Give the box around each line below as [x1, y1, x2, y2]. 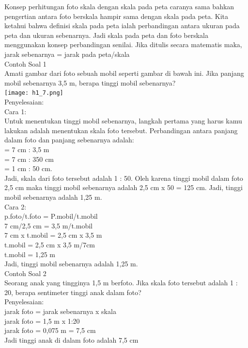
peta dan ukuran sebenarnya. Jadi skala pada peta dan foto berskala [4, 30, 208, 40]
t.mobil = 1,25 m [4, 249, 55, 259]
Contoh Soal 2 [4, 268, 46, 278]
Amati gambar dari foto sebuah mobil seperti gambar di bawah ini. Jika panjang [4, 68, 244, 78]
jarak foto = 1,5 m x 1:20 [4, 315, 80, 326]
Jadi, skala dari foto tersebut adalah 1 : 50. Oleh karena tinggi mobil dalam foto [4, 173, 243, 183]
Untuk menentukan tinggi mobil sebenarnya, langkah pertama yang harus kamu [4, 116, 242, 126]
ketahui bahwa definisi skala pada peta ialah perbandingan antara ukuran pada [4, 20, 240, 31]
